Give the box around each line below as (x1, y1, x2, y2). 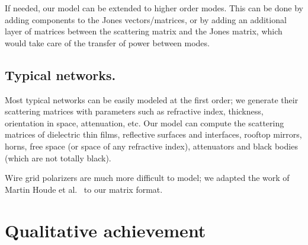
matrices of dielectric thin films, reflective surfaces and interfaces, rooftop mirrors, (5, 128, 302, 141)
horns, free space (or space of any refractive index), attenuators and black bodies (5, 139, 298, 152)
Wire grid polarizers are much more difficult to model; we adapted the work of (5, 171, 290, 184)
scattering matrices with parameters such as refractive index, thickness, (5, 105, 264, 117)
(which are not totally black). (5, 151, 111, 164)
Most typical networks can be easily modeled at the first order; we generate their (5, 93, 299, 106)
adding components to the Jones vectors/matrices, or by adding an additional (5, 13, 287, 26)
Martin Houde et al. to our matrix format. (5, 183, 163, 195)
